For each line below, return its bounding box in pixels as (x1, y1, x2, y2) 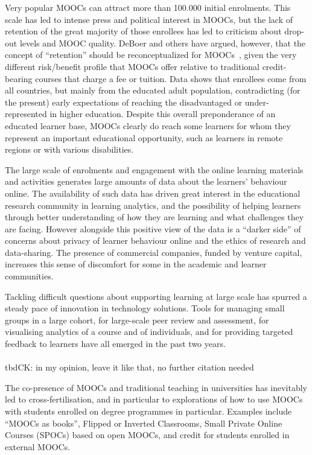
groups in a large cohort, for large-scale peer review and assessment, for (5, 313, 269, 326)
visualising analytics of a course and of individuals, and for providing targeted (5, 325, 293, 338)
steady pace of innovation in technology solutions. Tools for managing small (5, 302, 285, 314)
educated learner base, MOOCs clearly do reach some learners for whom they (5, 119, 291, 132)
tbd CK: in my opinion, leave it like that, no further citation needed (5, 361, 254, 374)
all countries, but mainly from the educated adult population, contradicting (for (5, 84, 301, 97)
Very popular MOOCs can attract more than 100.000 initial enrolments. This (5, 1, 291, 13)
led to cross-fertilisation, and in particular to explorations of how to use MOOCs (5, 393, 303, 406)
